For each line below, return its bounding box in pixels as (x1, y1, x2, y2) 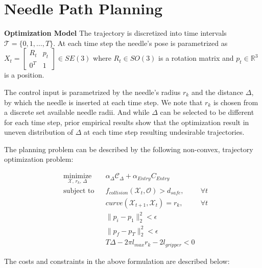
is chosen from (213, 96, 258, 107)
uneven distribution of (4, 127, 74, 137)
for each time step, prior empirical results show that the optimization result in (4, 116, 249, 127)
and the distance (191, 86, 244, 97)
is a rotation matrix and (158, 53, 234, 63)
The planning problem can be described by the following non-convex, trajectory (4, 143, 253, 154)
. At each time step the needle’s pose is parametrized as (53, 37, 228, 48)
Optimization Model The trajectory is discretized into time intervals (4, 28, 227, 38)
